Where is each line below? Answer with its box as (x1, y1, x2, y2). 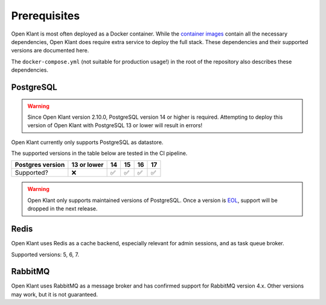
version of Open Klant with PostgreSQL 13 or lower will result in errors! (27, 122, 202, 129)
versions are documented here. (11, 47, 89, 54)
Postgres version (14, 160, 65, 169)
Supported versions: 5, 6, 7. (11, 251, 80, 258)
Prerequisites (11, 9, 80, 22)
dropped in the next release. (27, 205, 98, 212)
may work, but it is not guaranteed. (11, 291, 98, 298)
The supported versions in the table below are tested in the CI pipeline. (11, 149, 188, 157)
